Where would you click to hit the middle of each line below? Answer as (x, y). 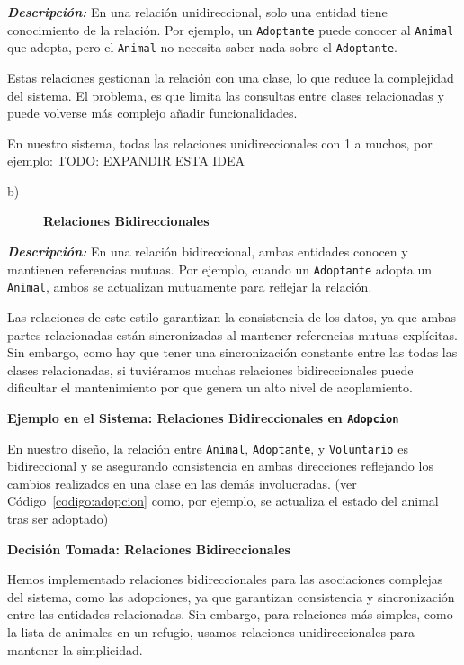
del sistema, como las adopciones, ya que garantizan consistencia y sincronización (231, 596)
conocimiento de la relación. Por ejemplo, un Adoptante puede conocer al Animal (231, 29)
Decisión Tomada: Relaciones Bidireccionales (149, 548)
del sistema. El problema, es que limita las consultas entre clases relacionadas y (226, 95)
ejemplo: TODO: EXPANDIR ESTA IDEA (126, 161)
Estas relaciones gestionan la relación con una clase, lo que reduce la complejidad (231, 77)
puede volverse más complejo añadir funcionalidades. (152, 113)
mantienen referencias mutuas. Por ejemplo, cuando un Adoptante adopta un (220, 269)
